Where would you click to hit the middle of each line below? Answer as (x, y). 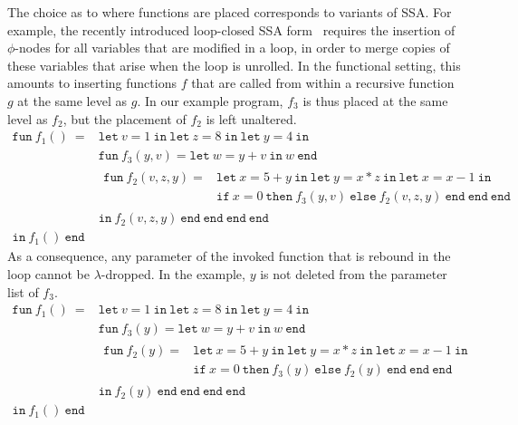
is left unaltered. (251, 118)
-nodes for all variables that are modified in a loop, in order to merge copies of (232, 48)
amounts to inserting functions (92, 83)
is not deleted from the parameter (354, 273)
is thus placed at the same (375, 100)
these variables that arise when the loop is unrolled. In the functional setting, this (234, 65)
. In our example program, (210, 100)
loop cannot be (49, 273)
